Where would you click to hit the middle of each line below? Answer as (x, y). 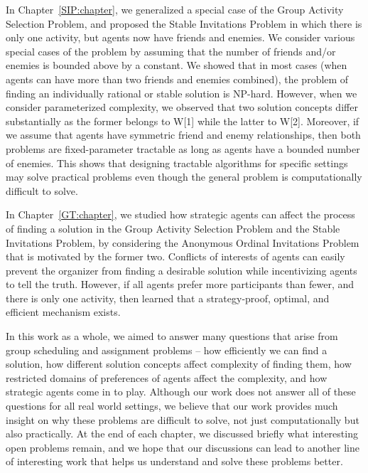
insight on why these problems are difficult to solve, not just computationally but (183, 419)
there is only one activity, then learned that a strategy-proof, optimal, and (168, 298)
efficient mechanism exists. (63, 312)
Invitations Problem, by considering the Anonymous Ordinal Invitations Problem (183, 242)
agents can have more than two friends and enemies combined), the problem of (177, 79)
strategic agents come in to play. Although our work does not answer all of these (181, 392)
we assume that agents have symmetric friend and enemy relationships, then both (183, 135)
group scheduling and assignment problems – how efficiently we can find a (167, 350)
